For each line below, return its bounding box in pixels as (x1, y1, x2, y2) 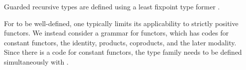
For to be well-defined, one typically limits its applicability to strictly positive (4, 18, 239, 28)
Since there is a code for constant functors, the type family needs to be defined (4, 47, 242, 57)
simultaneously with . (4, 56, 69, 67)
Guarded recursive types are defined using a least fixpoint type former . (4, 1, 220, 11)
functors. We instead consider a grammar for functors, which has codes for (4, 28, 229, 38)
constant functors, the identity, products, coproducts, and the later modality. (4, 37, 237, 47)
